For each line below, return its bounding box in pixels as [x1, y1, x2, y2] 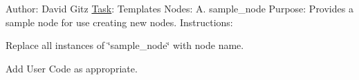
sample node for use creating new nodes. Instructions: [6, 14, 233, 29]
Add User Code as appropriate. [6, 61, 138, 75]
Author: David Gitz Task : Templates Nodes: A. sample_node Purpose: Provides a [6, 1, 353, 15]
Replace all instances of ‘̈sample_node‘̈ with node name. [6, 38, 244, 52]
